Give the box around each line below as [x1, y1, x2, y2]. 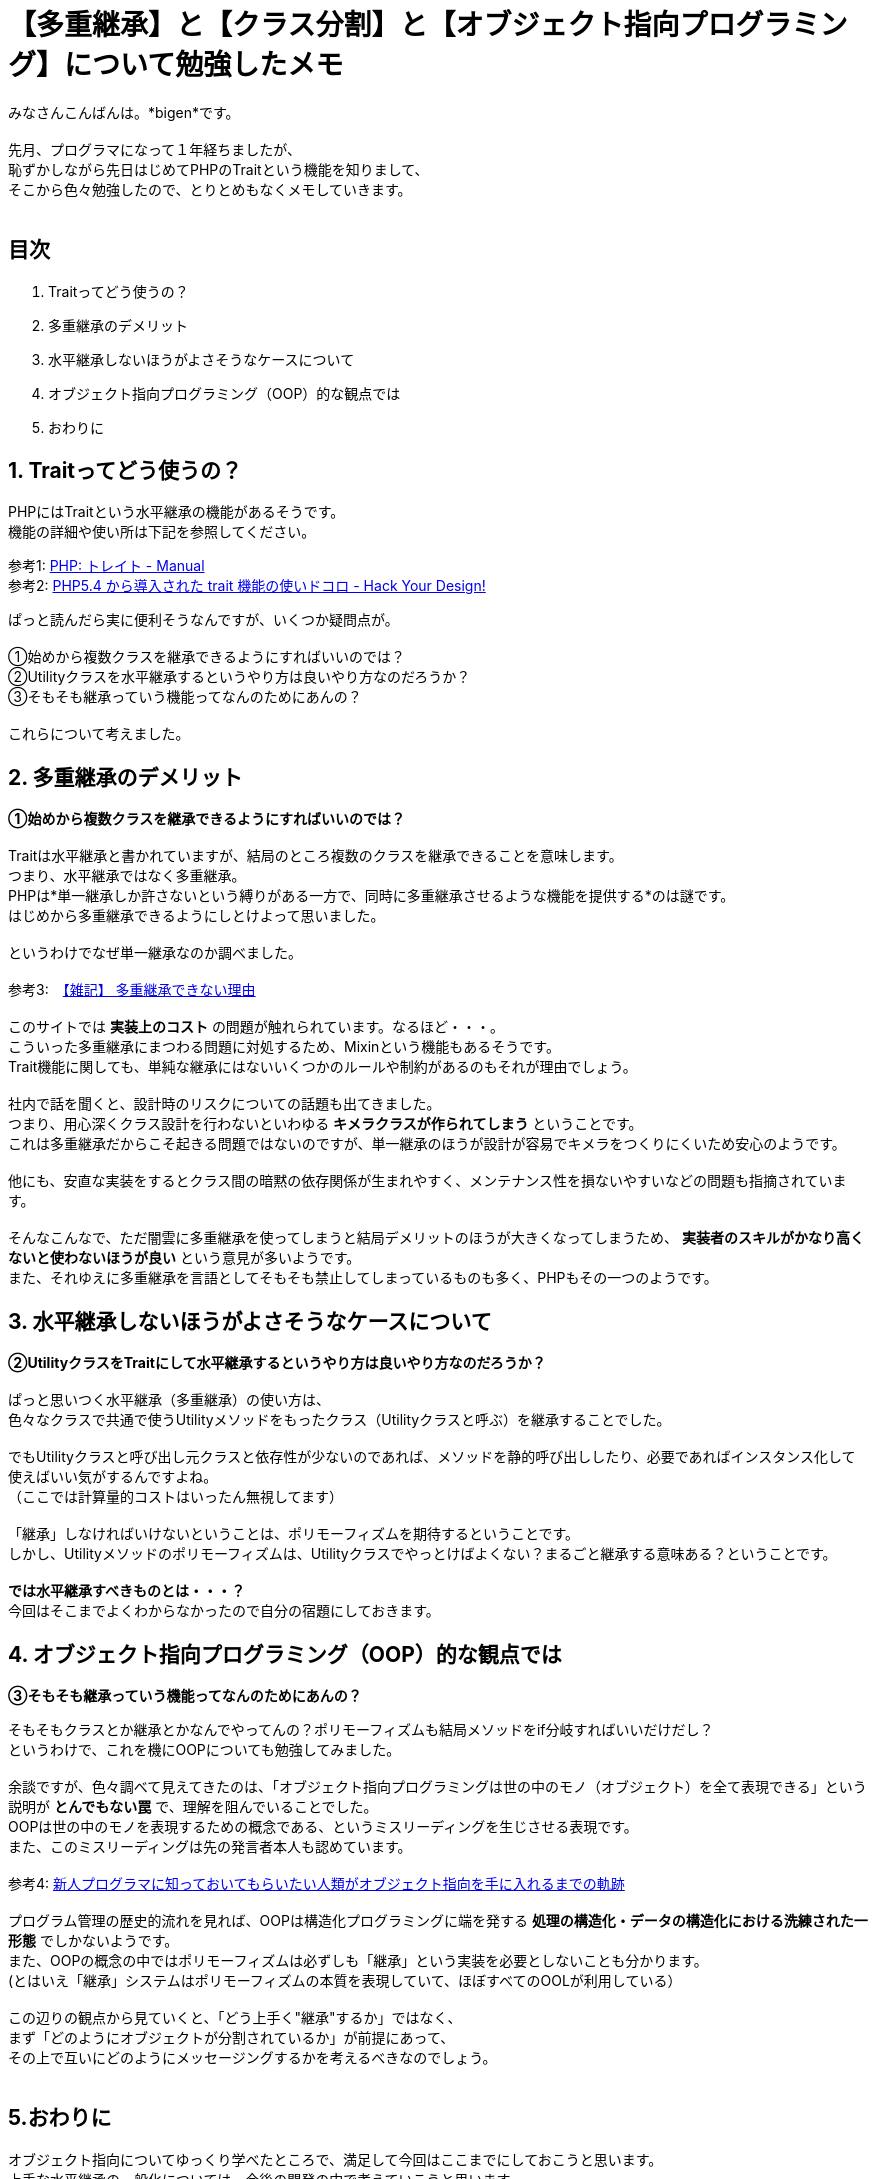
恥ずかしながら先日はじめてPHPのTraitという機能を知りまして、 [8, 160, 429, 178]
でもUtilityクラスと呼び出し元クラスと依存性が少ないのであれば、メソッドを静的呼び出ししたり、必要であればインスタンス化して [8, 1448, 856, 1466]
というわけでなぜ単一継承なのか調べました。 [8, 944, 302, 962]
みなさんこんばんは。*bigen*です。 [8, 103, 240, 121]
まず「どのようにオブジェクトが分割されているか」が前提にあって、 [8, 2028, 455, 2046]
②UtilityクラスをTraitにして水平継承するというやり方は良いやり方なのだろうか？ [8, 1354, 546, 1372]
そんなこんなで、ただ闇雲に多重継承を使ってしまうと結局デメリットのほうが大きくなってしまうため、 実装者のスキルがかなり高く [8, 1229, 864, 1247]
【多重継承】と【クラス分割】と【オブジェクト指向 [8, 8, 680, 42]
